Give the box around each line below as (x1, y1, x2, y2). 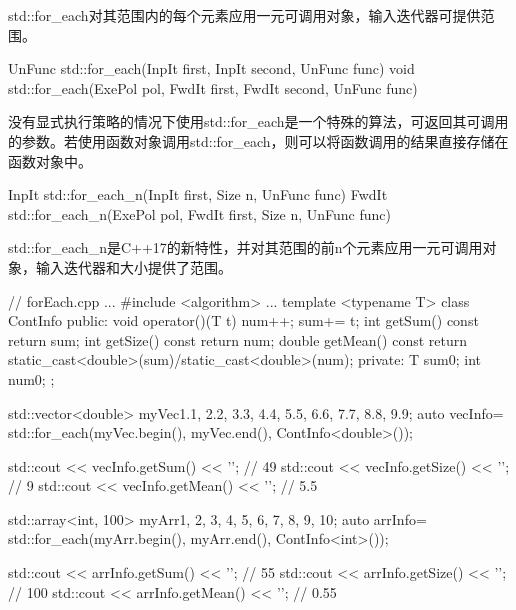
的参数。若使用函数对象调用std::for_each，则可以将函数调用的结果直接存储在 (8, 130, 509, 151)
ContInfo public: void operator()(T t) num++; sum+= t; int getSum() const (8, 310, 479, 331)
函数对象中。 (8, 150, 92, 171)
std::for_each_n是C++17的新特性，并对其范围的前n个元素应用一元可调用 (8, 237, 483, 258)
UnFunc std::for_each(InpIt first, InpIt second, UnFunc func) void (8, 58, 415, 79)
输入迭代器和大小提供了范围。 (35, 256, 232, 277)
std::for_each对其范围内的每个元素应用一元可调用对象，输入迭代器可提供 (8, 5, 481, 25)
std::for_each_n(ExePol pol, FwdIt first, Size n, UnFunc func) (8, 203, 391, 224)
